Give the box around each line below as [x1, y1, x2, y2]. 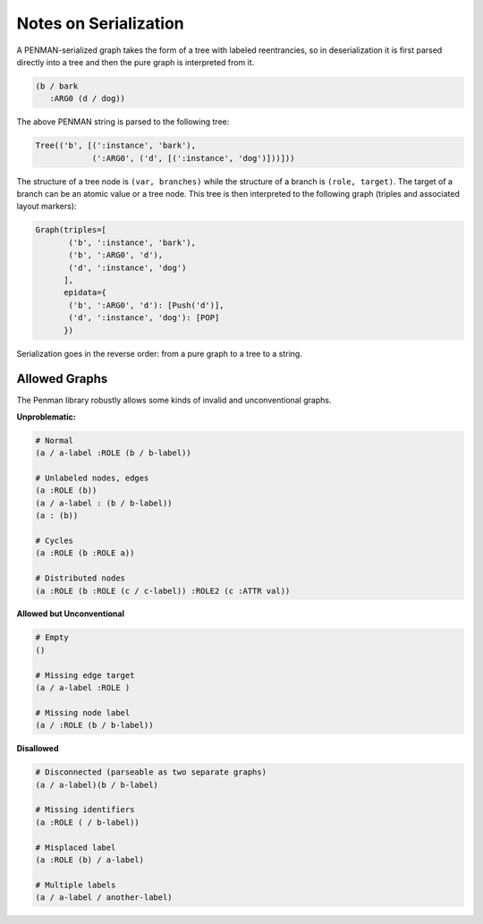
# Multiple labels [35, 879, 116, 890]
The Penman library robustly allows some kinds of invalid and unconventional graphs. [16, 394, 332, 406]
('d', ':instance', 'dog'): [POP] [68, 313, 220, 323]
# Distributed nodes [35, 573, 125, 583]
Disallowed [16, 743, 59, 754]
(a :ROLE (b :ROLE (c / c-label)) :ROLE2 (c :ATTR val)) [35, 586, 291, 596]
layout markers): [16, 201, 77, 212]
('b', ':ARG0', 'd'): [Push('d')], [68, 300, 225, 310]
